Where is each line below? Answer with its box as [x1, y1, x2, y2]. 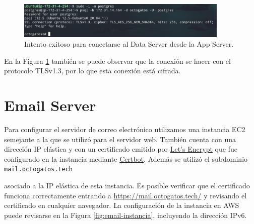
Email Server [4, 95, 96, 116]
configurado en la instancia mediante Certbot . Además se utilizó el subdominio [4, 153, 248, 164]
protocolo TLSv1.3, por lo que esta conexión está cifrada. [4, 65, 181, 76]
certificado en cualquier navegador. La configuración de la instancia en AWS [4, 200, 239, 210]
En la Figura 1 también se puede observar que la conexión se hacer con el [4, 55, 231, 66]
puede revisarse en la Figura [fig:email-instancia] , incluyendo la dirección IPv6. [4, 209, 247, 220]
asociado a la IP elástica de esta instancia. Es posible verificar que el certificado [4, 180, 250, 191]
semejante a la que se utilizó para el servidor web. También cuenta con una [4, 134, 236, 144]
